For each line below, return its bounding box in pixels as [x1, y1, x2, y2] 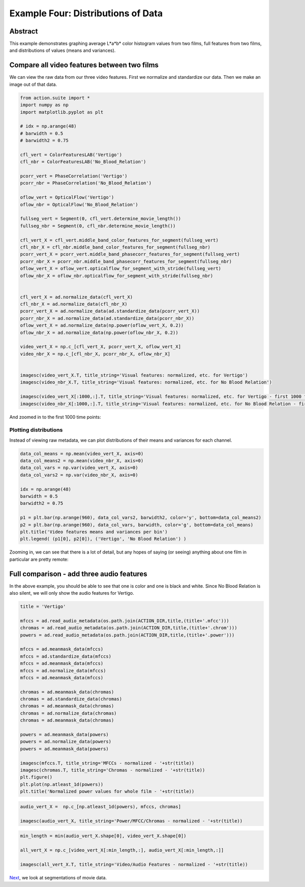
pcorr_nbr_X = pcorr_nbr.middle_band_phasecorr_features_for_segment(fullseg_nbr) [20, 258, 232, 264]
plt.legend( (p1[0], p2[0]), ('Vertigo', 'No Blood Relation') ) [20, 536, 187, 542]
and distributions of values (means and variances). [9, 47, 116, 53]
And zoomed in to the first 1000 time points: [9, 414, 101, 420]
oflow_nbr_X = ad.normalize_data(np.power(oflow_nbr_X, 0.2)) [20, 329, 178, 335]
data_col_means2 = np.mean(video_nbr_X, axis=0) [20, 458, 144, 464]
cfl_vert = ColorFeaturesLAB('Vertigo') [20, 151, 122, 158]
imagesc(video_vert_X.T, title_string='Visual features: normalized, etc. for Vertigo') [20, 372, 249, 378]
